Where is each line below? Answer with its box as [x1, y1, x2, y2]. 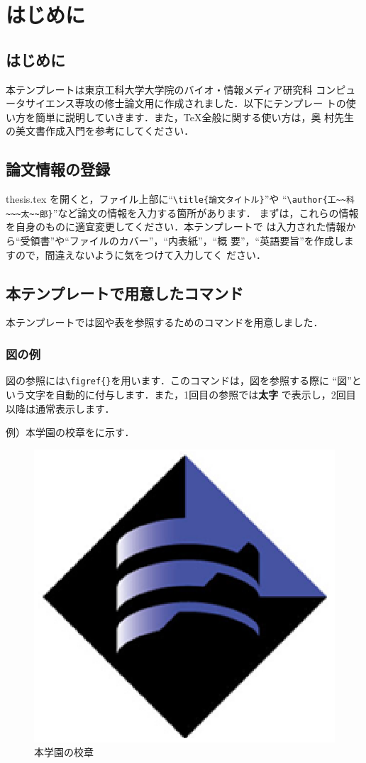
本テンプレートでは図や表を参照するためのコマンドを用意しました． [6, 315, 323, 330]
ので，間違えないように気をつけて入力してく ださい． [15, 247, 266, 262]
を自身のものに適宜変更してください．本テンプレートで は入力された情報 [6, 219, 346, 234]
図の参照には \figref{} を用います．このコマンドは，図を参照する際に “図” [6, 373, 352, 388]
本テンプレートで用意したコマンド [6, 282, 244, 303]
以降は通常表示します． [6, 401, 115, 416]
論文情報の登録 [6, 158, 110, 180]
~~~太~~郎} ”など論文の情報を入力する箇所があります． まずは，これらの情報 [6, 205, 359, 220]
